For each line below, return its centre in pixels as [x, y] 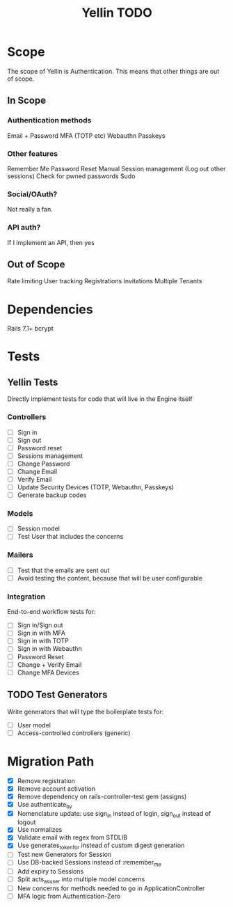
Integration [26, 597]
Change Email [37, 471]
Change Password [43, 464]
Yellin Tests [33, 382]
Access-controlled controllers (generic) [74, 733]
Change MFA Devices [48, 672]
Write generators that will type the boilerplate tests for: [86, 711]
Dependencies [50, 309]
